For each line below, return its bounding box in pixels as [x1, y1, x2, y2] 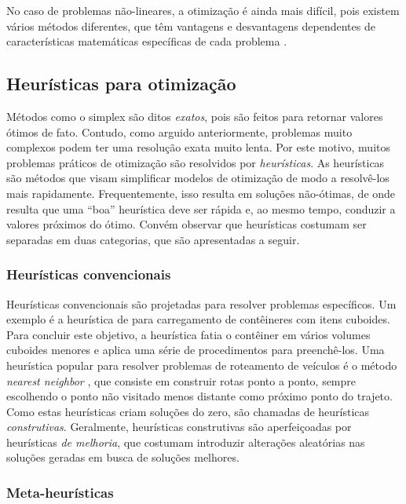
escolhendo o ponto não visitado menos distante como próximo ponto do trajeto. [6, 388, 393, 404]
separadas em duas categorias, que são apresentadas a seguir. [6, 231, 300, 247]
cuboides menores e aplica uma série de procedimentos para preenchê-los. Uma [6, 341, 385, 358]
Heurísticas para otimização [6, 71, 236, 96]
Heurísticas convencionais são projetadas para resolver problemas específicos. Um [6, 295, 397, 312]
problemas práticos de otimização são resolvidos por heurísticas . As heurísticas [6, 154, 385, 170]
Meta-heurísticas [6, 483, 114, 502]
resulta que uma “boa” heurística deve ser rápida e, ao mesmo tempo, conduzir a [6, 200, 396, 217]
